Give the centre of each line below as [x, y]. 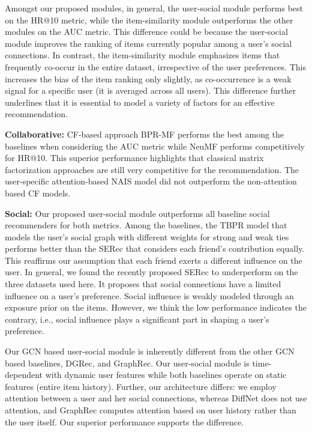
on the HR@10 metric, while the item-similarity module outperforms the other [149, 20]
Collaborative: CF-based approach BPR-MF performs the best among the [145, 134]
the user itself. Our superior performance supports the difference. [124, 421]
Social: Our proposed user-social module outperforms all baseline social [137, 213]
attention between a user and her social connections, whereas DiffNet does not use [156, 398]
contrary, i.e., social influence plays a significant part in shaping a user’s [137, 319]
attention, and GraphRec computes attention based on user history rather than [151, 410]
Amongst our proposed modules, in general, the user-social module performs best [154, 8]
